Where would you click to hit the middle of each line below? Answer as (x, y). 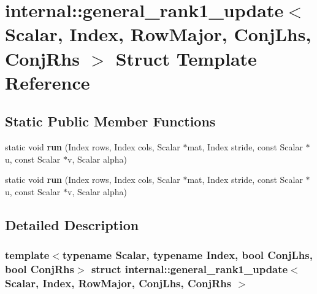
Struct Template (186, 58)
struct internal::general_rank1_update (189, 269)
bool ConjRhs (40, 269)
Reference (48, 82)
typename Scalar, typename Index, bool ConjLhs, (187, 255)
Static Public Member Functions (110, 121)
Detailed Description (72, 224)
